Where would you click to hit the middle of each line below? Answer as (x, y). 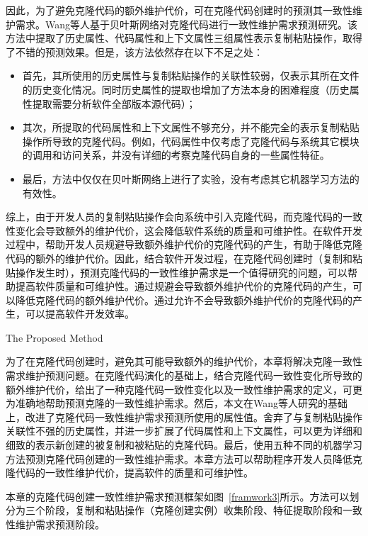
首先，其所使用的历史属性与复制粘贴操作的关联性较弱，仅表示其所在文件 (191, 76)
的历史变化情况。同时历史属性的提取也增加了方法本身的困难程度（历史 (186, 89)
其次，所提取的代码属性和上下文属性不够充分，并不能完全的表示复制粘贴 (191, 127)
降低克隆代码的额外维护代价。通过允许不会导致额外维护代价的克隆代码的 (184, 300)
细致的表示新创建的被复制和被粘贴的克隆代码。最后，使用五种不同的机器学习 (184, 445)
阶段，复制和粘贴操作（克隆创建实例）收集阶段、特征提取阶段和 (194, 510)
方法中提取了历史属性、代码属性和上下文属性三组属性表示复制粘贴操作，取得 (184, 38)
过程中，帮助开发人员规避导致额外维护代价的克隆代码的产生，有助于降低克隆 (184, 244)
